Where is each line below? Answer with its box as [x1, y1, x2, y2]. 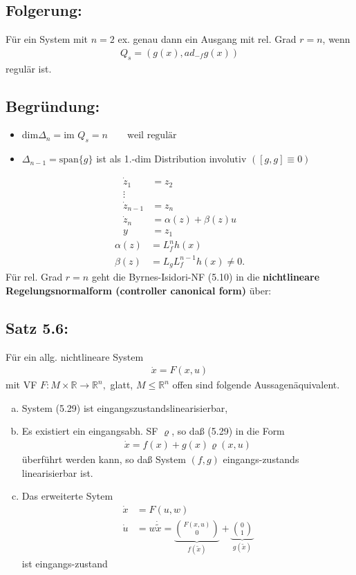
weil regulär [127, 131, 177, 141]
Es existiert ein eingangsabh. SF [21, 424, 158, 438]
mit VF [6, 377, 37, 392]
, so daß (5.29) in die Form [171, 424, 285, 438]
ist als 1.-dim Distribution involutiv [96, 151, 247, 166]
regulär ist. [6, 61, 52, 75]
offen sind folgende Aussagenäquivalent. [172, 377, 340, 392]
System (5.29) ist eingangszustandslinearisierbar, [21, 400, 228, 415]
